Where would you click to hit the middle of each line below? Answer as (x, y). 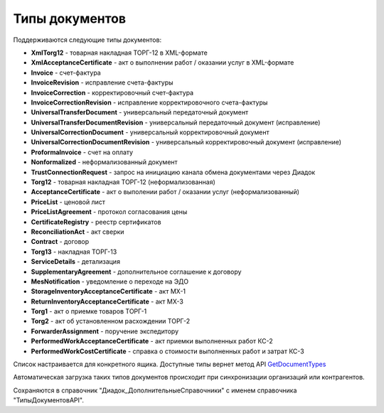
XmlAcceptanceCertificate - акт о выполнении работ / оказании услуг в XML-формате (162, 63)
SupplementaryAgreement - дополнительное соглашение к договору (136, 272)
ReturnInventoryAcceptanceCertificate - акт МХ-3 (107, 301)
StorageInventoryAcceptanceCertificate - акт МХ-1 (108, 291)
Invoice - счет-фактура (66, 73)
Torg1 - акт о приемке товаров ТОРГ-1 (89, 311)
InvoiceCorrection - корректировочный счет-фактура (112, 92)
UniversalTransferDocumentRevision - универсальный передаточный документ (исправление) (176, 122)
